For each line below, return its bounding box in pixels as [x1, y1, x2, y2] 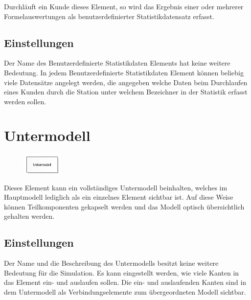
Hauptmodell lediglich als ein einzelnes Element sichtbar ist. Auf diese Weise [4, 192, 233, 202]
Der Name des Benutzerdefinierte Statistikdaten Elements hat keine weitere [4, 58, 230, 68]
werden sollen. [4, 96, 46, 106]
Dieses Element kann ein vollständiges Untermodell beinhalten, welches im [4, 182, 228, 192]
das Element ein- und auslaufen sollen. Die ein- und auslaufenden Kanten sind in [4, 277, 247, 287]
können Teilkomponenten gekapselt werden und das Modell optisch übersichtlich [4, 201, 245, 211]
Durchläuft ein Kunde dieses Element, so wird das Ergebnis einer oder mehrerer [4, 1, 244, 11]
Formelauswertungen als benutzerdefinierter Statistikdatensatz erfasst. [4, 11, 214, 21]
